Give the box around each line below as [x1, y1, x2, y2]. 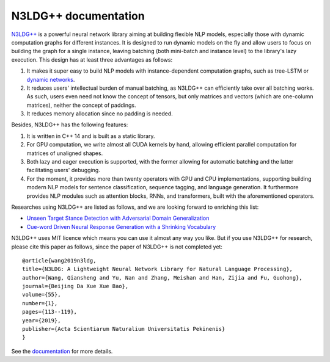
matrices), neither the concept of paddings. [26, 101, 136, 109]
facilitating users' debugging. [26, 167, 100, 174]
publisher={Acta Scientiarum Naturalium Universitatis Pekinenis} [22, 325, 226, 333]
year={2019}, [22, 317, 61, 324]
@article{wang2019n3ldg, [22, 257, 97, 264]
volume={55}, [22, 291, 61, 299]
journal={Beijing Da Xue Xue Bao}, [22, 283, 129, 290]
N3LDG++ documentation [11, 9, 145, 23]
